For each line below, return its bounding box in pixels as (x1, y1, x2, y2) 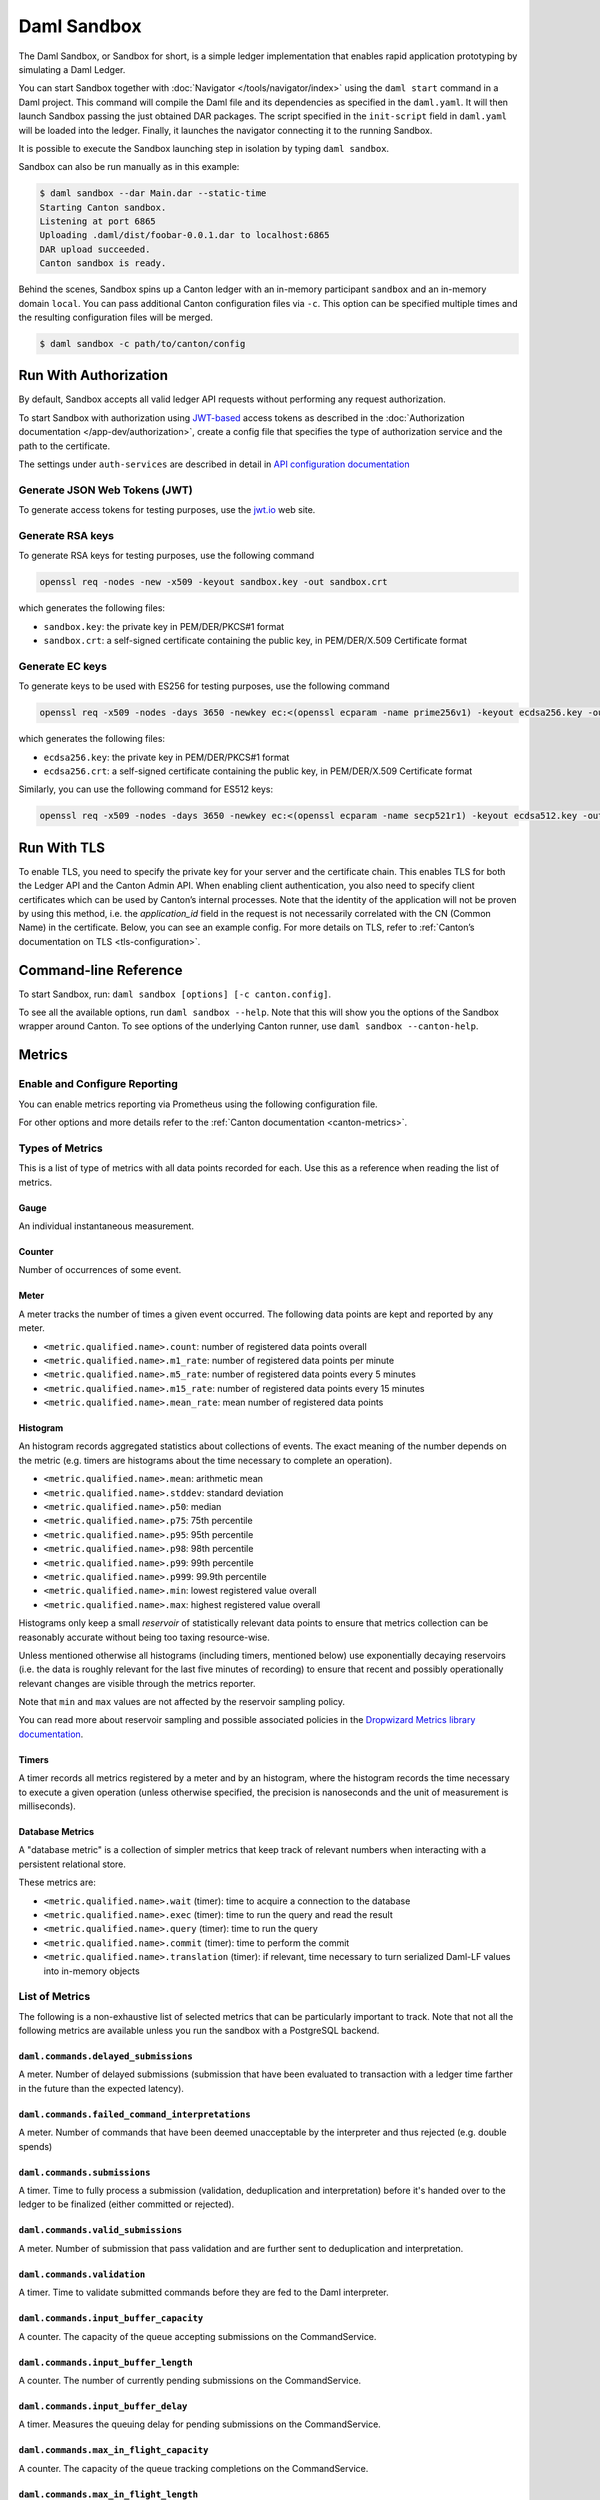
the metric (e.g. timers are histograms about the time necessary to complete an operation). (18, 1454, 393, 1466)
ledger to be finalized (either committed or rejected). (18, 2198, 235, 2210)
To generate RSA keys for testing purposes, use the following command (18, 550, 315, 562)
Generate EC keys (18, 659, 107, 673)
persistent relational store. (18, 1858, 127, 1870)
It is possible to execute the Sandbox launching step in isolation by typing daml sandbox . (18, 142, 390, 154)
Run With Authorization (18, 367, 169, 384)
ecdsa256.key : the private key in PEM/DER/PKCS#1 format (43, 751, 290, 763)
